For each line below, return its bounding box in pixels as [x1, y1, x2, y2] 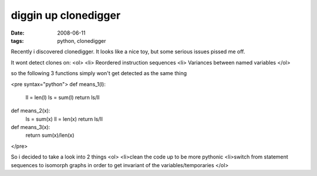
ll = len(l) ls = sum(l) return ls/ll [25, 94, 100, 101]
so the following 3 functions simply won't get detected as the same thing [11, 70, 187, 77]
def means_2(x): [11, 107, 50, 114]
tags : [11, 37, 24, 44]
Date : [11, 29, 25, 36]
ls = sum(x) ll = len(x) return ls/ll [25, 115, 103, 123]
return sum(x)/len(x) [25, 132, 75, 139]
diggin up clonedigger [11, 9, 121, 22]
